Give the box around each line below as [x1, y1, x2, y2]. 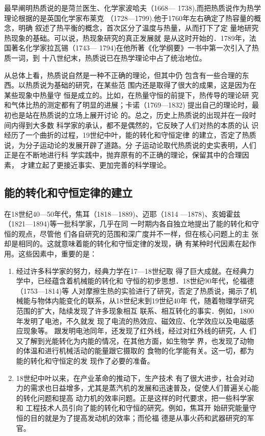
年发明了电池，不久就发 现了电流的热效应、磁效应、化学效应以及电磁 [16, 315, 247, 326]
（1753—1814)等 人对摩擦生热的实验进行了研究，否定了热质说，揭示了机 [16, 285, 257, 296]
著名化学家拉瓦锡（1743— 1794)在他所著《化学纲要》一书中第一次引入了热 [11, 42, 259, 53]
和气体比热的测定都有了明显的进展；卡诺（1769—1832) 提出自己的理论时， [4, 99, 252, 110]
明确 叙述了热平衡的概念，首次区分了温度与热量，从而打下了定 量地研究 [18, 22, 259, 33]
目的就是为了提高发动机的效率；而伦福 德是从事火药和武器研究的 [30, 412, 247, 423]
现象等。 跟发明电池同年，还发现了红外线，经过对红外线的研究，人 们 [23, 325, 257, 336]
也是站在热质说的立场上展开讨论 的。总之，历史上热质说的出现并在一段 [11, 109, 249, 120]
